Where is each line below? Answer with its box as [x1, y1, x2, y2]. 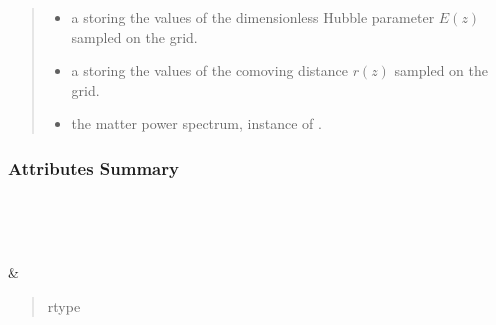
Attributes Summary [8, 155, 179, 180]
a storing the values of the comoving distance [71, 60, 348, 81]
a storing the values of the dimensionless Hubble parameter [71, 7, 435, 27]
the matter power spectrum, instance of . [71, 113, 322, 134]
